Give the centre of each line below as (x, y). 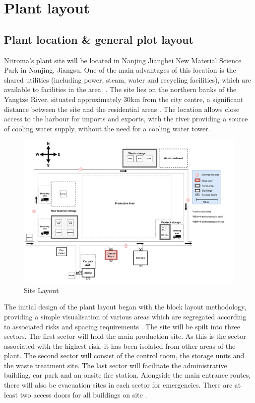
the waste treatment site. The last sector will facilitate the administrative (116, 365)
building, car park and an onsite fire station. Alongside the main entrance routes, (127, 375)
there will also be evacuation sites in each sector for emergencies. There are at (123, 385)
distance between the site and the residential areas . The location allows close (122, 109)
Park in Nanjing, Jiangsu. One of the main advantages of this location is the (120, 70)
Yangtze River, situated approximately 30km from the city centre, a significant (124, 99)
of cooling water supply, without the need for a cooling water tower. (107, 128)
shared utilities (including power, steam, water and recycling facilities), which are (127, 79)
